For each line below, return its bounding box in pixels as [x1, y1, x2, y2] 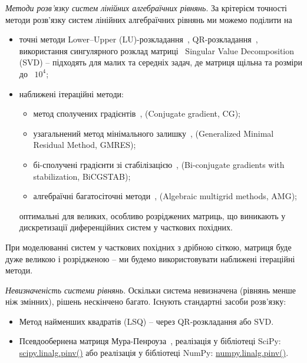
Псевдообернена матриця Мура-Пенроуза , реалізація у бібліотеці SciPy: [19, 335, 281, 347]
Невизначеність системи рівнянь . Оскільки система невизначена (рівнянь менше [5, 283, 296, 296]
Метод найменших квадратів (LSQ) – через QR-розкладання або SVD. [19, 315, 274, 327]
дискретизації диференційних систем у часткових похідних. [19, 221, 233, 233]
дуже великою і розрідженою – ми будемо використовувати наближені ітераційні [5, 252, 295, 265]
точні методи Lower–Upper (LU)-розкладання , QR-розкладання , [19, 33, 258, 45]
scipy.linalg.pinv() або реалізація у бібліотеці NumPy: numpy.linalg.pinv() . [19, 346, 289, 359]
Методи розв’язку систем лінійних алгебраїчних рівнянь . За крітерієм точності [5, 2, 287, 14]
